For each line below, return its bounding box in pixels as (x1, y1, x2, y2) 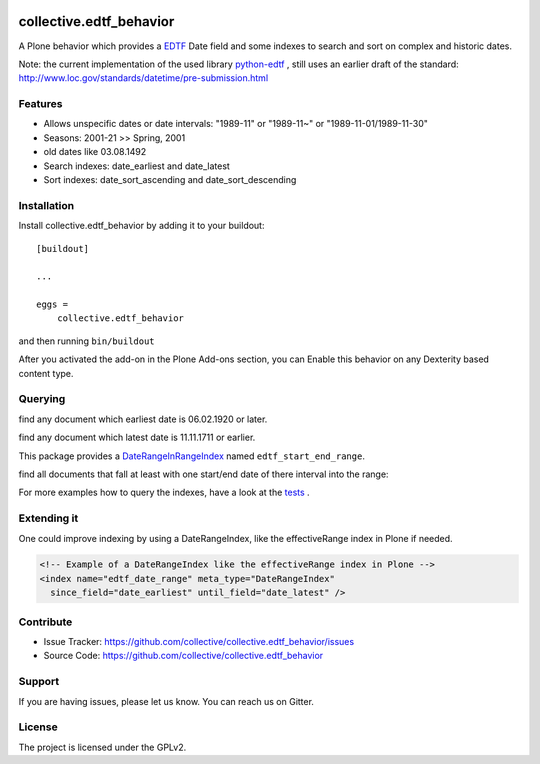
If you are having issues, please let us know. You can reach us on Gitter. (18, 695, 315, 707)
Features (18, 97, 63, 111)
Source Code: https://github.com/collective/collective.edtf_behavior (43, 650, 324, 662)
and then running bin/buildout (18, 335, 155, 347)
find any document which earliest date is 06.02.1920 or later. (18, 413, 268, 425)
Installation (18, 198, 75, 212)
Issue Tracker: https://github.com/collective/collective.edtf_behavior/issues (43, 636, 355, 647)
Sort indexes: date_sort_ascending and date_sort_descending (43, 174, 297, 185)
